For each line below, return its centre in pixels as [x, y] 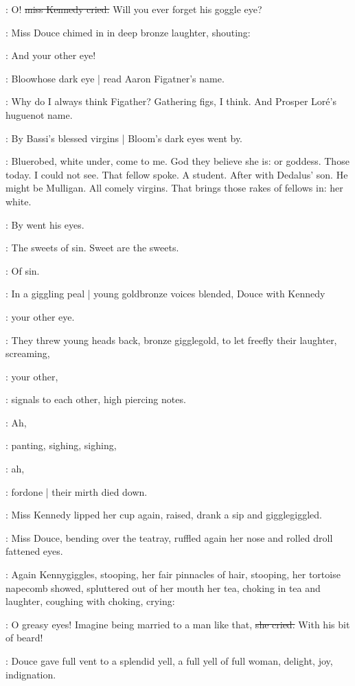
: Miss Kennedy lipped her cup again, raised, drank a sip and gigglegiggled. [164, 515]
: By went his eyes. [45, 224]
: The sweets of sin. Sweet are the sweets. [92, 248]
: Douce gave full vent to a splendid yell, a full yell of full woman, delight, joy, [169, 661]
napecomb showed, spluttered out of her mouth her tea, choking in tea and [163, 587]
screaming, [28, 353]
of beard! [24, 638]
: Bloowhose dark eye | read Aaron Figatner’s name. [115, 78]
